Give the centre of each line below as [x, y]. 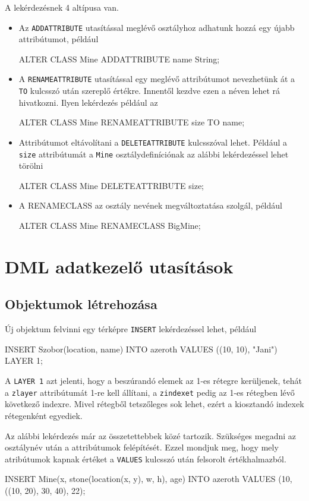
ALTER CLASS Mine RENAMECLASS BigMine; [110, 226]
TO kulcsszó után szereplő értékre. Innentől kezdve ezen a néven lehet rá [149, 91]
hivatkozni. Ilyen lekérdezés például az [88, 102]
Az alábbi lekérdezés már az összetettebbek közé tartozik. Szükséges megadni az [151, 435]
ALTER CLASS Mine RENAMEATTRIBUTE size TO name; [132, 122]
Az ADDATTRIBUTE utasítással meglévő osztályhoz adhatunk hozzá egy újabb [157, 27]
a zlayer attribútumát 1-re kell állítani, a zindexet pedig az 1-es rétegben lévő [150, 392]
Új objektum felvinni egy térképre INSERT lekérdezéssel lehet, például [131, 329]
